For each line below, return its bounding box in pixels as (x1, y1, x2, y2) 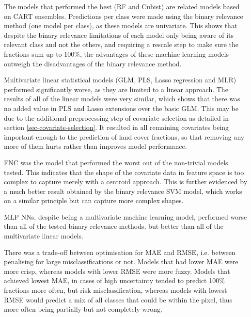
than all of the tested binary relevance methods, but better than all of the (4, 221, 223, 231)
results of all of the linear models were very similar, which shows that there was (4, 94, 240, 104)
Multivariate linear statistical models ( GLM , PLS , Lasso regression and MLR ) (4, 75, 236, 85)
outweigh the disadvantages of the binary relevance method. (4, 58, 182, 68)
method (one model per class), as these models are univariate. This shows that (4, 20, 237, 31)
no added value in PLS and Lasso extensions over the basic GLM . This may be (4, 103, 238, 113)
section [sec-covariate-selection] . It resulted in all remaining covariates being (4, 122, 229, 132)
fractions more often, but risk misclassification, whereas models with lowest (4, 285, 227, 295)
